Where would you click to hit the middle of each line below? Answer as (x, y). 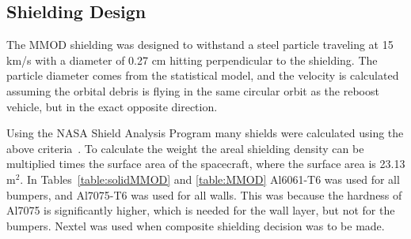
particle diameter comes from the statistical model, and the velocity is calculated (203, 75)
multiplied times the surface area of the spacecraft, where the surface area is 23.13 (206, 164)
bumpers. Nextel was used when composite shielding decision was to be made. (196, 225)
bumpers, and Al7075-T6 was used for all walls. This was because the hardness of (204, 194)
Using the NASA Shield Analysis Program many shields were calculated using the (205, 133)
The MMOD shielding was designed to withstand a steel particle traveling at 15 (200, 45)
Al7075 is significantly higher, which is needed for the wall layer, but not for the (201, 210)
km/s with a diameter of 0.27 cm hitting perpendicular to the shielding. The (192, 60)
